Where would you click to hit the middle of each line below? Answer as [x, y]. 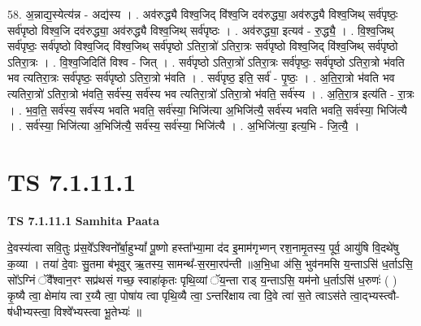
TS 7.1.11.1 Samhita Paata [84, 220]
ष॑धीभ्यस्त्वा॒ [29, 311]
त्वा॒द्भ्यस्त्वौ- [375, 296]
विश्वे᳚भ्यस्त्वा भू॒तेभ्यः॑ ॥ [98, 311]
